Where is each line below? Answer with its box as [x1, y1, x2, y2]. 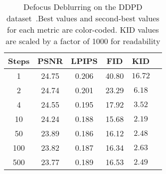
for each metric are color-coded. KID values [7, 24, 159, 35]
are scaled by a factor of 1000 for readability [5, 35, 161, 47]
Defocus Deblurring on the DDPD [23, 1, 143, 12]
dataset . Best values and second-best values [6, 12, 160, 24]
